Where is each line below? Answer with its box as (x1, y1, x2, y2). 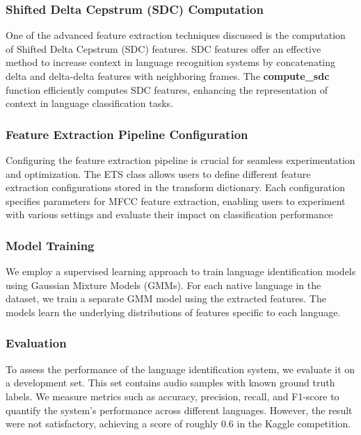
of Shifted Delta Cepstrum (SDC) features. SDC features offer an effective (6, 41, 321, 56)
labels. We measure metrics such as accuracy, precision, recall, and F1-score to (6, 388, 339, 403)
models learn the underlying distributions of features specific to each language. (6, 304, 341, 319)
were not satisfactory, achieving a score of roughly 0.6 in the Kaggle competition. (6, 416, 351, 431)
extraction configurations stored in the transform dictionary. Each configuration (6, 180, 346, 195)
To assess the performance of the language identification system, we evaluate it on (6, 361, 355, 376)
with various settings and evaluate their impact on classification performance (6, 207, 333, 222)
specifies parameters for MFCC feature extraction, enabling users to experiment (6, 193, 346, 208)
